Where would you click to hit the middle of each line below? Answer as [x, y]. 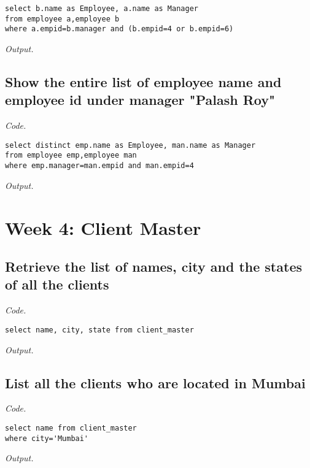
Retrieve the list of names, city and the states [153, 267]
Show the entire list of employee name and [143, 81]
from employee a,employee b [62, 19]
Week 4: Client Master [103, 227]
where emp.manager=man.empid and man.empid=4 [99, 166]
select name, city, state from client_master [99, 330]
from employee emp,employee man [71, 155]
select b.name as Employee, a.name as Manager [102, 9]
